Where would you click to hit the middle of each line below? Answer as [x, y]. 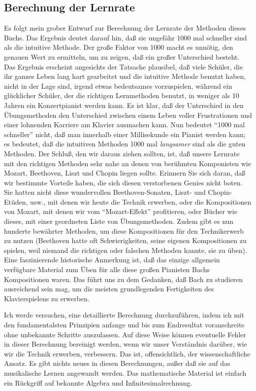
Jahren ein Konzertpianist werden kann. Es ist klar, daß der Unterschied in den [124, 105]
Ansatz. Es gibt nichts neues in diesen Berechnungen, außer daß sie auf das [117, 363]
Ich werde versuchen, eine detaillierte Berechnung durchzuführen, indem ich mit [124, 315]
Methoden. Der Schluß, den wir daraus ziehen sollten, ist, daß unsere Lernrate [122, 153]
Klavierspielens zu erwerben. [47, 298]
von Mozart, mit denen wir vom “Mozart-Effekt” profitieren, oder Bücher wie [121, 211]
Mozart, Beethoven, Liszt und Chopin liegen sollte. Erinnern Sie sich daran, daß [125, 173]
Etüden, [16, 201]
